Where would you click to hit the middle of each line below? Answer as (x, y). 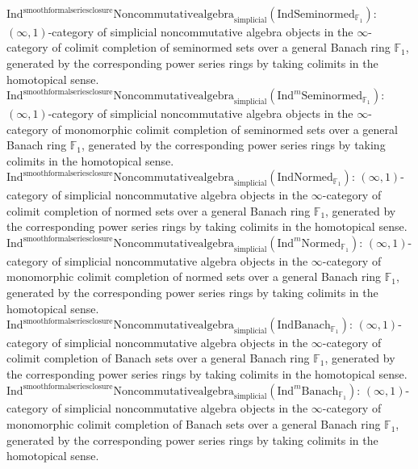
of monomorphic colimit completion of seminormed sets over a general (225, 129)
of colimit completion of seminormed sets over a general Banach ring (221, 47)
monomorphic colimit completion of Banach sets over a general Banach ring (194, 424)
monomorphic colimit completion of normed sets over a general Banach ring (194, 276)
